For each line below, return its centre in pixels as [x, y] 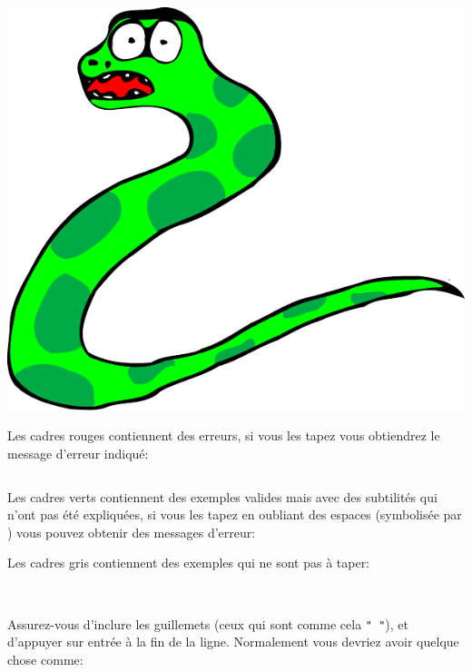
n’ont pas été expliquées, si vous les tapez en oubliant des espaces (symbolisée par [235, 514]
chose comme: [45, 659]
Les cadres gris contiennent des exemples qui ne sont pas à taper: [189, 563]
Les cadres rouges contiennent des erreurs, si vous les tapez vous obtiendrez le [224, 435]
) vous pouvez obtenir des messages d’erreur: [132, 532]
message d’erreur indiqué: [78, 453]
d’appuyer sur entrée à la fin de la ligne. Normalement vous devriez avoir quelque [233, 642]
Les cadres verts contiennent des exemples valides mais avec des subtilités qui [222, 496]
